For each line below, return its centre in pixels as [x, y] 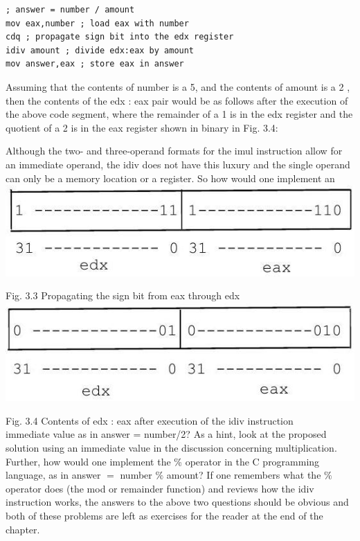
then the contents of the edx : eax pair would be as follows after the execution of [177, 100]
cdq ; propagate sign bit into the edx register [120, 37]
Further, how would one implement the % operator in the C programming [163, 461]
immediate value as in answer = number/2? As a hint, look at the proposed [166, 434]
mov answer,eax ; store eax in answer [95, 64]
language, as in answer [53, 475]
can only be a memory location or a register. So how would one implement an [170, 178]
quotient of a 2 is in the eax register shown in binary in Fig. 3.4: [142, 127]
